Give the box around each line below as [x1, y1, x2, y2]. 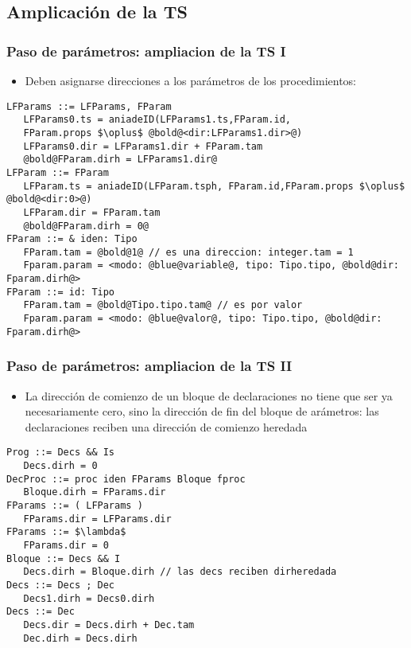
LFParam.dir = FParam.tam [23, 206, 161, 218]
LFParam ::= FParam [6, 166, 109, 178]
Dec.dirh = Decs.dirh [23, 632, 138, 644]
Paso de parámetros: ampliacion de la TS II [6, 356, 293, 376]
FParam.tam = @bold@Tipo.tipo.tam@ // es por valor [23, 299, 303, 311]
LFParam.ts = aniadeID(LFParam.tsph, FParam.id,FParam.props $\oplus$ [23, 180, 405, 192]
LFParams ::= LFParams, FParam [6, 100, 172, 112]
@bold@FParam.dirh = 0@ [23, 220, 149, 232]
